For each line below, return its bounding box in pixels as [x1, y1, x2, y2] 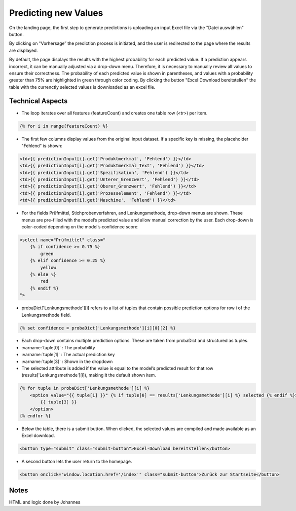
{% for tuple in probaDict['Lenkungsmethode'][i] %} [19, 385, 150, 391]
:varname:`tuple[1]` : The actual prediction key [21, 352, 115, 358]
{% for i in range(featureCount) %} [19, 123, 109, 129]
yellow [40, 264, 56, 270]
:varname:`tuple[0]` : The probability [21, 344, 96, 350]
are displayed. [9, 47, 38, 53]
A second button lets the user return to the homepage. [21, 459, 133, 465]
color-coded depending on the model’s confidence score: [21, 224, 139, 230]
